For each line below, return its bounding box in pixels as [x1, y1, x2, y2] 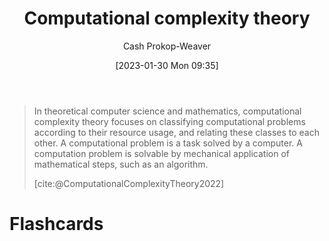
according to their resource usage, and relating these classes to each [33, 126, 320, 138]
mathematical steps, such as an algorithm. [33, 158, 209, 170]
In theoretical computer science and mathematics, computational [33, 105, 302, 117]
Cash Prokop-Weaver [122, 40, 212, 52]
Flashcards [9, 213, 104, 236]
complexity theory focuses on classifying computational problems [33, 115, 306, 127]
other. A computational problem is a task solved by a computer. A [33, 137, 303, 149]
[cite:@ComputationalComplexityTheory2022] [33, 177, 225, 189]
